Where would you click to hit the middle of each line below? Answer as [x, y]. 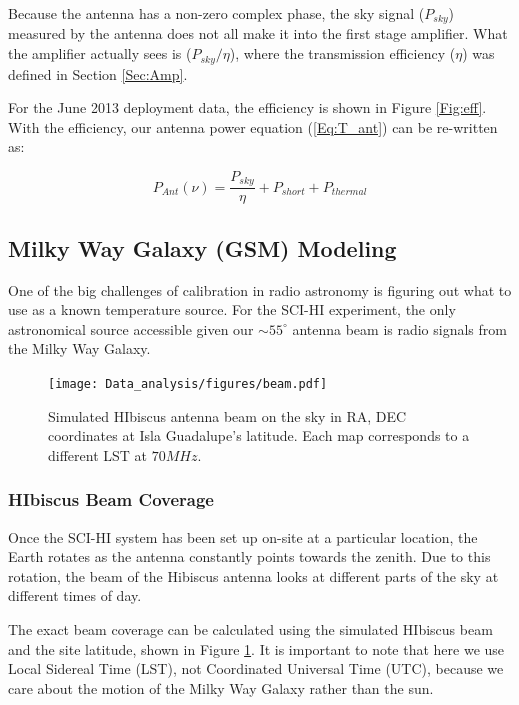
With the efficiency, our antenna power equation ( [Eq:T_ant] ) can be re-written [253, 126]
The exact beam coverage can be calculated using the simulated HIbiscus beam [250, 628]
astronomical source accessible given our [131, 328]
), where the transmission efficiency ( [342, 53]
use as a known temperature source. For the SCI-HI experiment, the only [232, 309]
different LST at [98, 454]
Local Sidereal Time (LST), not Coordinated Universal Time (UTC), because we [256, 668]
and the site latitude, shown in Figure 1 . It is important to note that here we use [256, 648]
